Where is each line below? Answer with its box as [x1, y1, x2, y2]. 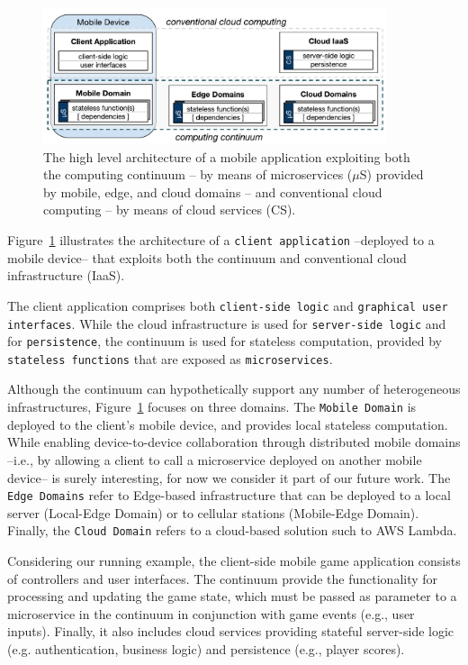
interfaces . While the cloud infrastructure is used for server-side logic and [7, 314, 446, 332]
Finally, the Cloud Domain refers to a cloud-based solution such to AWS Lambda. [7, 521, 457, 540]
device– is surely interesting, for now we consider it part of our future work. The [7, 468, 451, 487]
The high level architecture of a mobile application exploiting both [43, 147, 410, 166]
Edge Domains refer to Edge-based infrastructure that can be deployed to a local [7, 486, 451, 505]
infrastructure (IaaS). [7, 266, 125, 285]
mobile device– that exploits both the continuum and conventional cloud [7, 248, 407, 267]
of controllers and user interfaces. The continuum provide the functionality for [7, 569, 438, 588]
